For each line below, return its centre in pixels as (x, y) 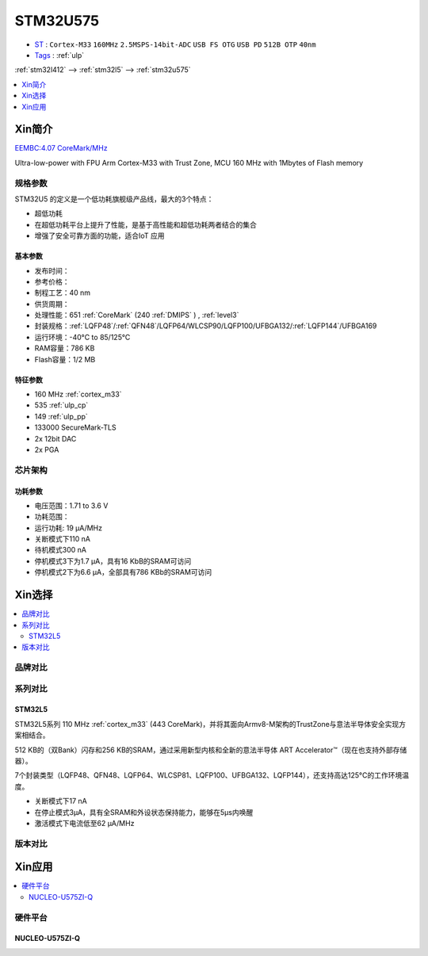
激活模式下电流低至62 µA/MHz (84, 823)
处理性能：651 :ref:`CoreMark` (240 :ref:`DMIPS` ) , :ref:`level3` (137, 315)
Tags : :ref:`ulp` (59, 55)
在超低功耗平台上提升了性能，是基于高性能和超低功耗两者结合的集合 (145, 224)
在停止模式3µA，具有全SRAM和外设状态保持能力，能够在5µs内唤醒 (144, 812)
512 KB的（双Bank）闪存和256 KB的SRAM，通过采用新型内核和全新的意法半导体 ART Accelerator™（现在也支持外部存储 (211, 750)
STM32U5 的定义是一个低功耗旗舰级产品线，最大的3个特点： (114, 199)
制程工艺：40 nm (63, 293)
